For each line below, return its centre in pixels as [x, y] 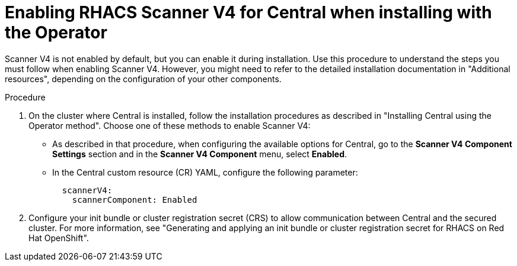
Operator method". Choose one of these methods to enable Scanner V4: [170, 125]
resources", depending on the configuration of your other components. [143, 79]
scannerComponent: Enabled [135, 199]
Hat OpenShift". [59, 238]
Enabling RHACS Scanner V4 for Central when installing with [248, 12]
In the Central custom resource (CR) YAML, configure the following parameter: [205, 172]
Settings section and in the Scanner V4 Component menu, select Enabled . [200, 154]
